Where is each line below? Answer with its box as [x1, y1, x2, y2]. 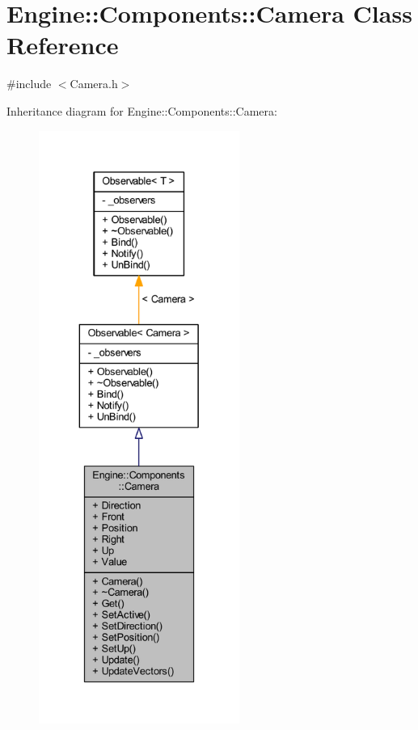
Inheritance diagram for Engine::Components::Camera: [6, 102, 277, 119]
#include [6, 75, 52, 92]
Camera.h [70, 75, 118, 92]
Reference [6, 28, 119, 61]
